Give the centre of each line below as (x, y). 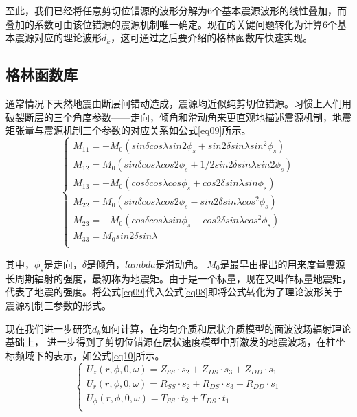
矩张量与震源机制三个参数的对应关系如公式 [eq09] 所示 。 (128, 130)
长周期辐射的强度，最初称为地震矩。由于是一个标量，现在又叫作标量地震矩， (178, 278)
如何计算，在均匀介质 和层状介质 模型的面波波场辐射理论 (226, 328)
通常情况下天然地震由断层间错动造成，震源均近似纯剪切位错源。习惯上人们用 (178, 103)
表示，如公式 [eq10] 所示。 (109, 355)
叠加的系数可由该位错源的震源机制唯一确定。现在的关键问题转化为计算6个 (171, 24)
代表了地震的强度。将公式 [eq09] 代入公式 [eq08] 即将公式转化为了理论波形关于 (174, 292)
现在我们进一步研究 (49, 328)
